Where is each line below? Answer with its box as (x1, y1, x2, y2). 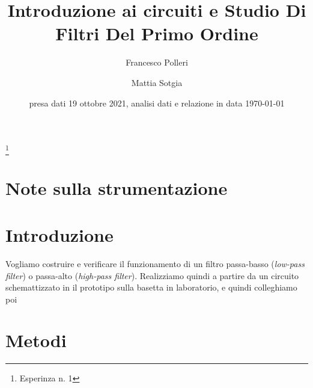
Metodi (5, 328, 67, 353)
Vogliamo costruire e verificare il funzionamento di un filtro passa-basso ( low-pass (5, 257, 305, 269)
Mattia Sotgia (131, 76, 183, 88)
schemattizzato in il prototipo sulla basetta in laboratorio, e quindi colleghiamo (5, 281, 297, 294)
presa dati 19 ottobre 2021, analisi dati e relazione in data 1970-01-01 (29, 96, 285, 109)
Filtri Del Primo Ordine (55, 21, 258, 46)
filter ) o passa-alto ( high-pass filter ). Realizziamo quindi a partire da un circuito (5, 269, 299, 282)
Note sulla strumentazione (5, 175, 228, 200)
